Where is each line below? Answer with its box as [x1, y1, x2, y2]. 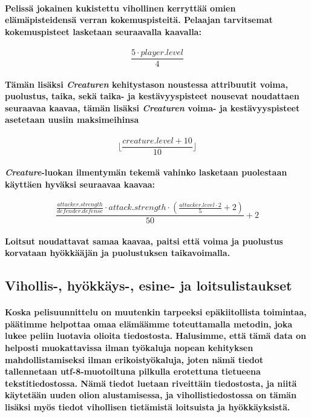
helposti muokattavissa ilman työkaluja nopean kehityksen [5, 341, 254, 354]
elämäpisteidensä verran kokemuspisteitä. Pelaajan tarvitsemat [5, 13, 273, 26]
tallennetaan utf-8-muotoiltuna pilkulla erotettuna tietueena [5, 365, 261, 378]
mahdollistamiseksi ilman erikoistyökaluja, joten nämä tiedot [5, 353, 264, 366]
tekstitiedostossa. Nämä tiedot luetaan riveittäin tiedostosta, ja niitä [5, 376, 297, 389]
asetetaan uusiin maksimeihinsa [5, 113, 139, 126]
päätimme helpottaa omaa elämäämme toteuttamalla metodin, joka [5, 317, 293, 330]
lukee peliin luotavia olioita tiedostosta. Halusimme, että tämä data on [5, 329, 306, 342]
